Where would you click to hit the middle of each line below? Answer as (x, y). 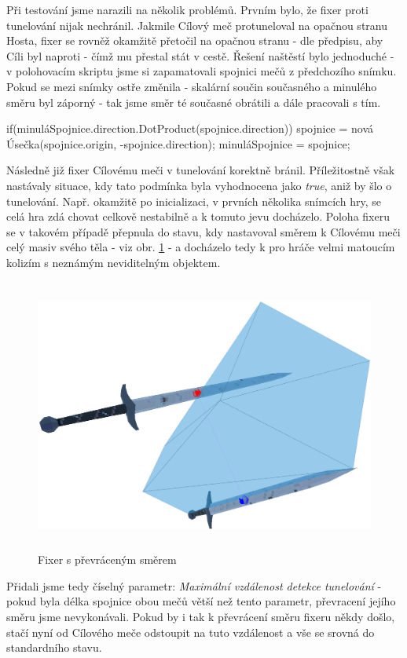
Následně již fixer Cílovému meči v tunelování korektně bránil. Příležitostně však (201, 170)
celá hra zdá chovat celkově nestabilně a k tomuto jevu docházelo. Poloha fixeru (198, 216)
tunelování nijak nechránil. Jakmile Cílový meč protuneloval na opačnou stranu (197, 25)
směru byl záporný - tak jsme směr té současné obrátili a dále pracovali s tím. (194, 102)
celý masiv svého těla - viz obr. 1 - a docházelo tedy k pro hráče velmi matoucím (201, 247)
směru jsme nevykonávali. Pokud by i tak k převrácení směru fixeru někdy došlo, (201, 617)
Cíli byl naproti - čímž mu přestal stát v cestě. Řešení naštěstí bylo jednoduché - (200, 55)
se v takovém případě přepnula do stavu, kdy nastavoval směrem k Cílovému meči (203, 231)
